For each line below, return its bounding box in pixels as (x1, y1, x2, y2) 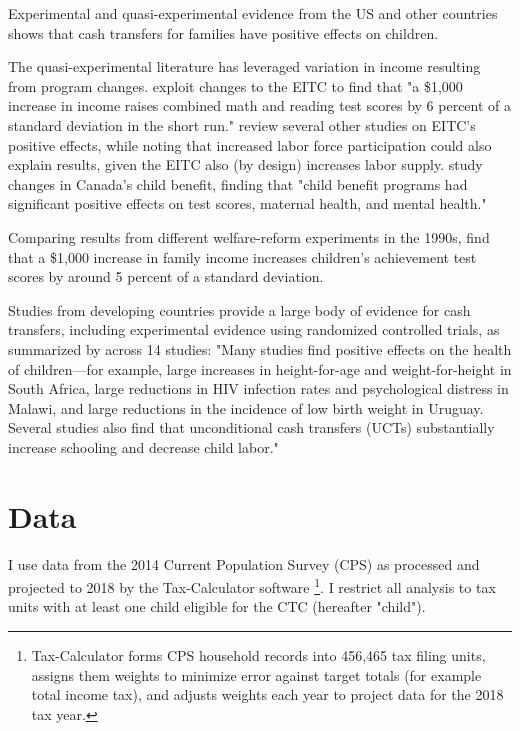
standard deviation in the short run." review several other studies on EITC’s (8, 114, 476, 135)
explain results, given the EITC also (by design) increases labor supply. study (8, 154, 483, 175)
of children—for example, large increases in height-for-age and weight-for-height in (8, 358, 512, 379)
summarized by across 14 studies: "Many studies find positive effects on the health (8, 338, 512, 359)
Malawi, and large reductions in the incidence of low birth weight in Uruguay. (8, 397, 484, 418)
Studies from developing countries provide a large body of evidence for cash (8, 299, 471, 320)
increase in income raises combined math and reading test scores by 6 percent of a (8, 95, 512, 116)
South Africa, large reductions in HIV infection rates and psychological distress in (8, 378, 509, 399)
